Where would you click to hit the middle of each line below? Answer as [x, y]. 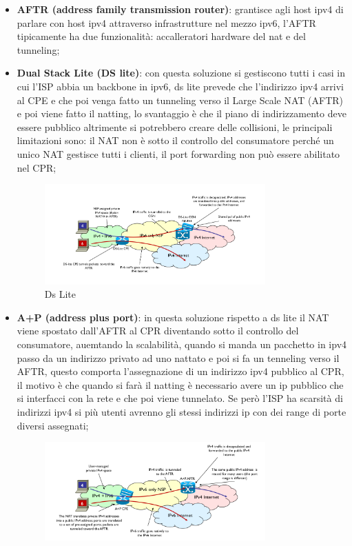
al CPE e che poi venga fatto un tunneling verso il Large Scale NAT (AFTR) [180, 100]
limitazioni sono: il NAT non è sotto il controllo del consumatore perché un [175, 140]
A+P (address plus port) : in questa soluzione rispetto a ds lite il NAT [173, 317]
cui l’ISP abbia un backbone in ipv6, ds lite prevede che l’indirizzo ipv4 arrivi [180, 86]
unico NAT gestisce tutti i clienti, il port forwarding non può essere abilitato [178, 153]
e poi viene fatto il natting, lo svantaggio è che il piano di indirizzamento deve [182, 113]
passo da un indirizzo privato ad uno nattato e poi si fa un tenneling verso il [178, 357]
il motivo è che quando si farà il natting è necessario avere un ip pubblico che [180, 384]
